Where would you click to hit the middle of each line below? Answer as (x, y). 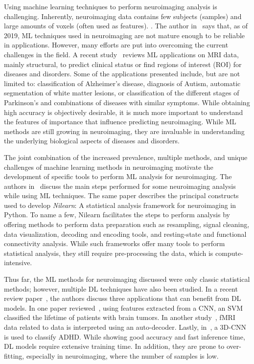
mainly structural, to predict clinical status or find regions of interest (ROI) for (123, 64)
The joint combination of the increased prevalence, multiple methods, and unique (126, 157)
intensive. (18, 262)
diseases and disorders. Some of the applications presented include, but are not (122, 74)
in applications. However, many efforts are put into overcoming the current (116, 45)
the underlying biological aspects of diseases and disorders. (92, 141)
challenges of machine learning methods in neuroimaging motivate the (109, 167)
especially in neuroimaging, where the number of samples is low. (122, 355)
